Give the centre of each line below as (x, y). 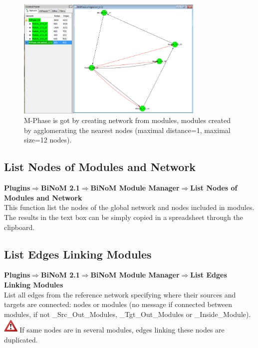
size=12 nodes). (48, 140)
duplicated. (21, 339)
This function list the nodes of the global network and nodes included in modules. (129, 207)
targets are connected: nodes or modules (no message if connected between (118, 304)
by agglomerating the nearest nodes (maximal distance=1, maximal (127, 130)
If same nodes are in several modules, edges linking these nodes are (122, 330)
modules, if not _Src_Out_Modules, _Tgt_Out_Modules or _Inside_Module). (128, 314)
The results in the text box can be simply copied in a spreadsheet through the (124, 217)
